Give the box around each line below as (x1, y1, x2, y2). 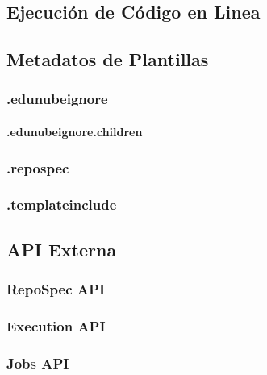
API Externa (6, 236, 117, 261)
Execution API (6, 315, 106, 335)
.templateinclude (6, 194, 117, 215)
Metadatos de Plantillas (6, 47, 209, 72)
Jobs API (6, 352, 69, 373)
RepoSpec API (6, 278, 106, 298)
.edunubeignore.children (6, 123, 143, 140)
